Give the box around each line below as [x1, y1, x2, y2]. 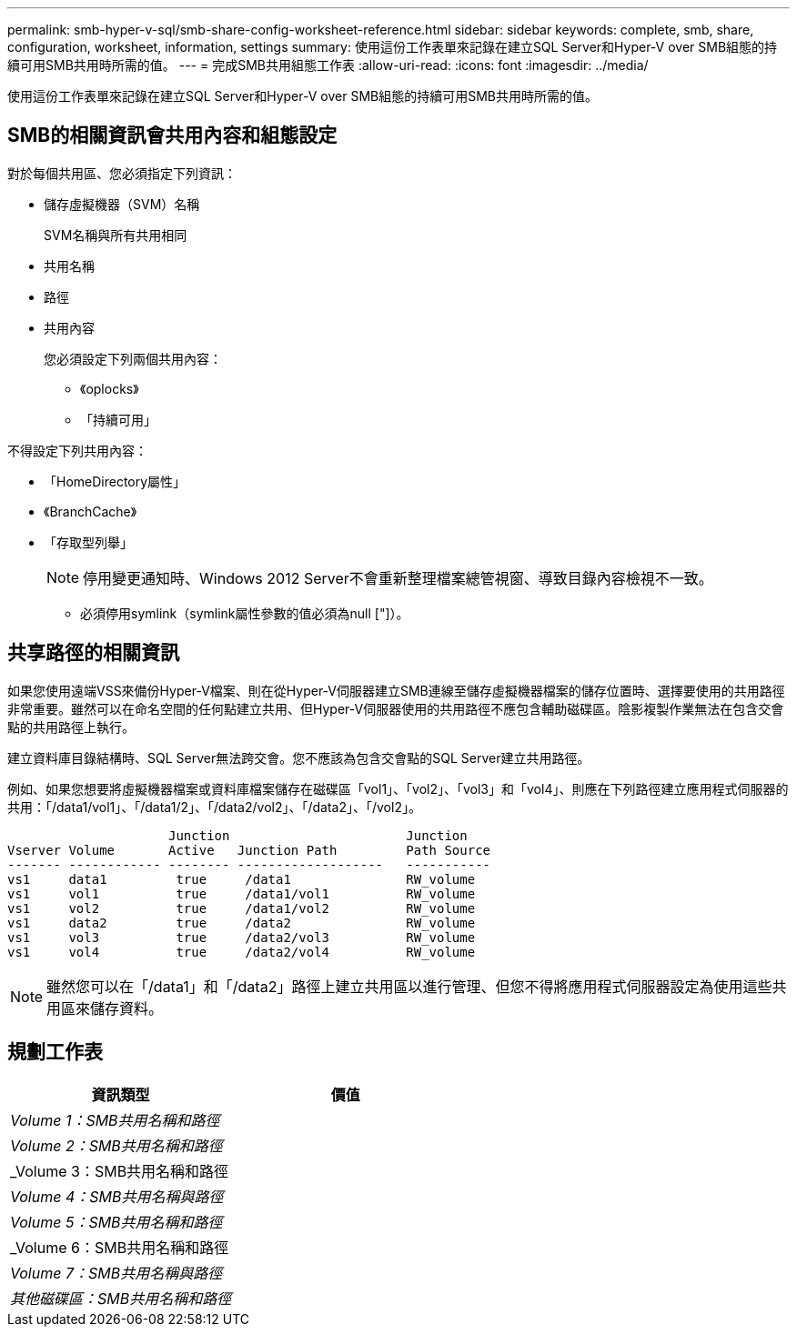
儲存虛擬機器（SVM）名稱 [44, 196, 200, 212]
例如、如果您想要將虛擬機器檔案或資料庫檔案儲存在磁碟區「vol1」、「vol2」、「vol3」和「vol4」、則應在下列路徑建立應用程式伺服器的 [7, 780, 789, 797]
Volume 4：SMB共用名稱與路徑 [10, 1187, 224, 1206]
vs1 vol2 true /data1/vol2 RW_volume [7, 900, 476, 916]
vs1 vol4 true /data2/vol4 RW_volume [7, 944, 476, 959]
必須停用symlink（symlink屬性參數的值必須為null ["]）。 [80, 605, 409, 621]
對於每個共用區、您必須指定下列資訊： [7, 165, 237, 181]
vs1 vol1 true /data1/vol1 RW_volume [7, 886, 476, 901]
